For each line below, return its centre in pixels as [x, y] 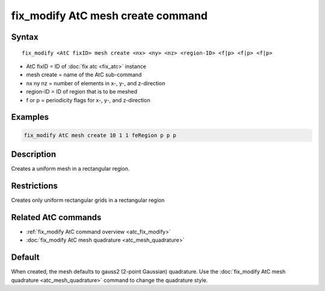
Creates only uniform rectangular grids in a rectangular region [88, 200]
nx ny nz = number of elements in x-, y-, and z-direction [96, 83]
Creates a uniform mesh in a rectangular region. [70, 169]
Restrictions [35, 185]
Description [34, 154]
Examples [30, 117]
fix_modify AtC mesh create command [109, 16]
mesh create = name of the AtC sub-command [84, 75]
